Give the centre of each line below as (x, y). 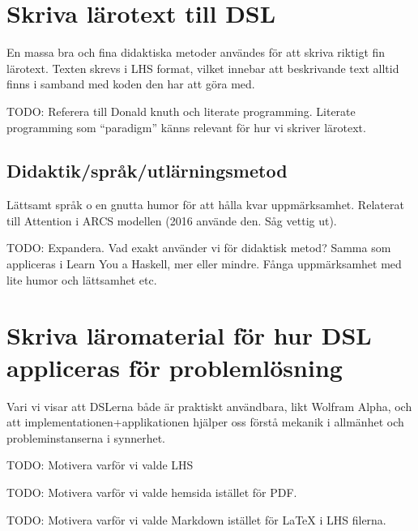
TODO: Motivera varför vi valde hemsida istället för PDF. (152, 492)
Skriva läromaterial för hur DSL (189, 335)
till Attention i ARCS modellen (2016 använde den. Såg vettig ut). (172, 220)
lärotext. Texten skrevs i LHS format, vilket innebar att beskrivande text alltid (203, 68)
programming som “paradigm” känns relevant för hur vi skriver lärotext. (186, 127)
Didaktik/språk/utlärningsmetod (147, 171)
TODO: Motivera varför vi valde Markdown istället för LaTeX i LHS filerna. (196, 519)
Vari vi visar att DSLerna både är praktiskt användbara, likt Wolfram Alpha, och (209, 406)
